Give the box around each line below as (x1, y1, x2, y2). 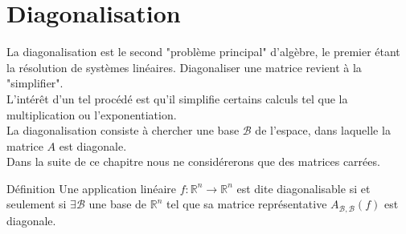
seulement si (6, 196, 67, 212)
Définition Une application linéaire (6, 180, 177, 196)
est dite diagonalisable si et (236, 180, 371, 196)
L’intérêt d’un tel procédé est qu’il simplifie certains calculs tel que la (6, 90, 348, 107)
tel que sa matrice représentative (166, 196, 327, 212)
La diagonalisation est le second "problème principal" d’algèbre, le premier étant (6, 43, 400, 60)
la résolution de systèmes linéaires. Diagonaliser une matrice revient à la (6, 58, 362, 75)
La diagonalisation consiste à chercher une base (6, 122, 240, 139)
